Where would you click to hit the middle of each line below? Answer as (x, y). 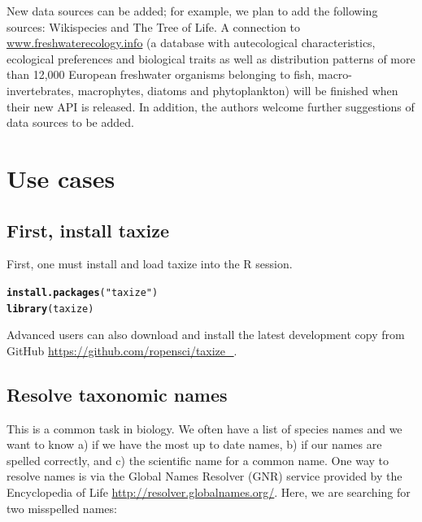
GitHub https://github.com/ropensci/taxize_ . (122, 350)
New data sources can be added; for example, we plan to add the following (192, 11)
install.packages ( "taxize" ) (83, 292)
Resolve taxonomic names (117, 394)
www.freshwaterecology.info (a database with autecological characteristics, (191, 43)
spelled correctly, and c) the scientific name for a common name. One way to (198, 460)
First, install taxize (88, 230)
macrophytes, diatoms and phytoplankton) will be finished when (238, 90)
